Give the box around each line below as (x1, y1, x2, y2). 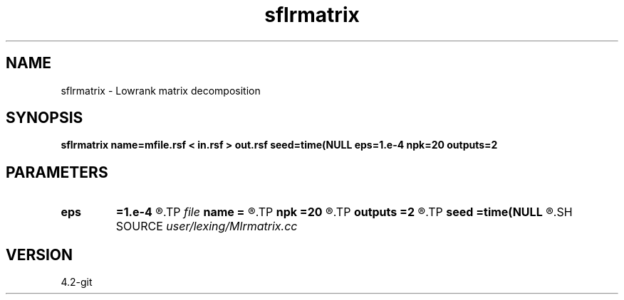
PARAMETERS (6, 163, 108, 181)
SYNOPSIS (6, 109, 83, 127)
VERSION (6, 245, 73, 264)
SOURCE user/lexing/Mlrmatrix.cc (115, 219, 298, 234)
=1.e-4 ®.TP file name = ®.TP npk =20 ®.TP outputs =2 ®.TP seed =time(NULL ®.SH (115, 205, 573, 220)
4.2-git (61, 276, 93, 289)
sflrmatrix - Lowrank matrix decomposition (61, 84, 261, 97)
